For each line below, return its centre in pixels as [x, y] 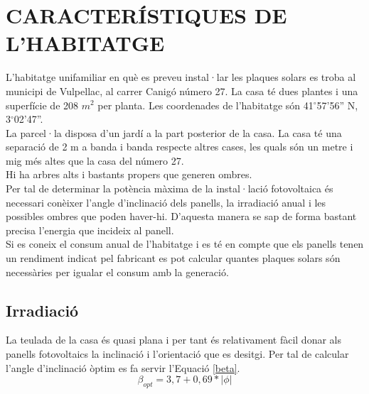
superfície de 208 [42, 105]
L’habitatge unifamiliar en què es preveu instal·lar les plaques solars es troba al [181, 77]
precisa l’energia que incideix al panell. [90, 230]
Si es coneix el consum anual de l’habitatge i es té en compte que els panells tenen [185, 244]
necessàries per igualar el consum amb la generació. [117, 272]
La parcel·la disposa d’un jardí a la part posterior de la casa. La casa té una [174, 132]
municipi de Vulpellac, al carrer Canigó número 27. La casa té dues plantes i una [182, 91]
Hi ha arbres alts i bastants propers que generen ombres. [129, 174]
